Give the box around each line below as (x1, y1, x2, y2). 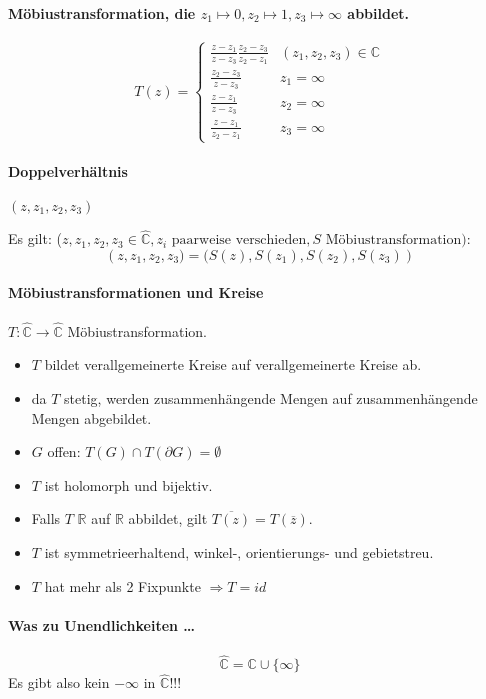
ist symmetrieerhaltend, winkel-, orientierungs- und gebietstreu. (44, 542, 434, 562)
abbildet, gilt (128, 508, 208, 529)
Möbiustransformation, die (8, 2, 196, 23)
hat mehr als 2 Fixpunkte (44, 575, 201, 596)
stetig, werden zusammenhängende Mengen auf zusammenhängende (64, 388, 478, 409)
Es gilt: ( (8, 228, 62, 249)
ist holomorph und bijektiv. (44, 474, 213, 495)
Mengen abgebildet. (31, 407, 152, 428)
